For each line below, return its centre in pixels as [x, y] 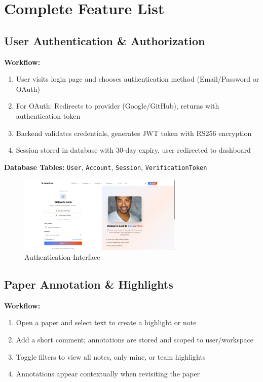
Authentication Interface [62, 257]
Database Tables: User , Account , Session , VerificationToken [106, 167]
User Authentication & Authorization [105, 40]
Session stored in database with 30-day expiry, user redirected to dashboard [133, 150]
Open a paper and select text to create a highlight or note [106, 322]
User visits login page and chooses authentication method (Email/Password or [138, 79]
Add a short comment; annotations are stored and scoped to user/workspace [135, 340]
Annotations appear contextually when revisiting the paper [108, 374]
